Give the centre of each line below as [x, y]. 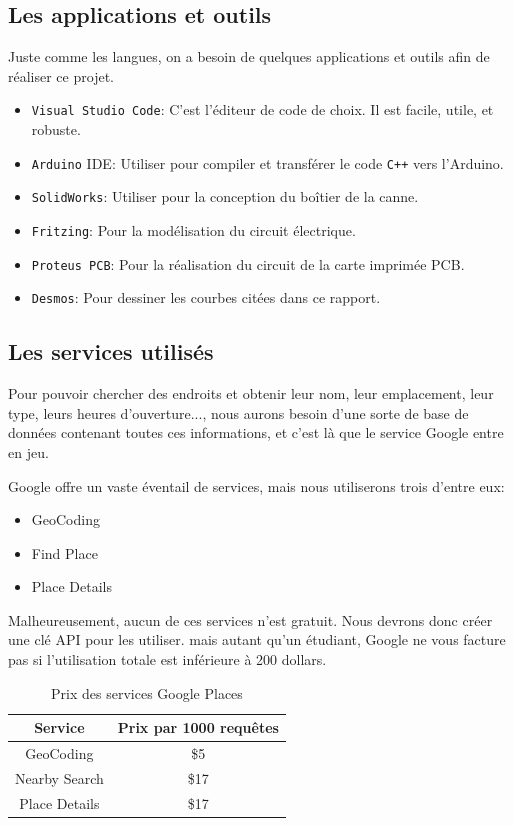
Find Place [64, 552]
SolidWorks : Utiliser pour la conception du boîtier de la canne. [225, 196]
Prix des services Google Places [147, 692]
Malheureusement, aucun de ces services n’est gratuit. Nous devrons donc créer [250, 619]
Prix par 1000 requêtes [198, 727]
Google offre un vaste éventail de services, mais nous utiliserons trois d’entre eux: [256, 485]
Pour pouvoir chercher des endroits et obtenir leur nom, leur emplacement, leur [251, 393]
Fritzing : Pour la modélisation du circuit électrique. [193, 229]
